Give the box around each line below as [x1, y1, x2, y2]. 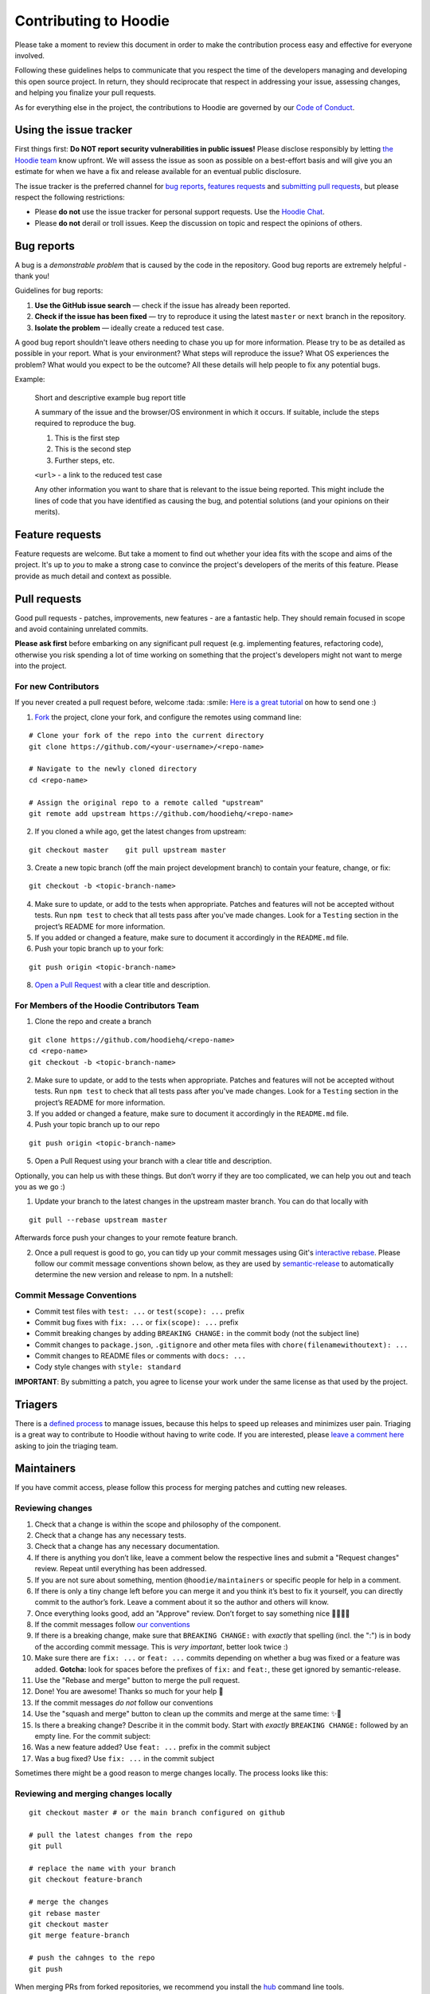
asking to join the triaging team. [14, 1440, 119, 1451]
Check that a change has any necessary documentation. [34, 1542, 221, 1551]
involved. [14, 50, 45, 60]
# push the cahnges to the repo [29, 1953, 155, 1962]
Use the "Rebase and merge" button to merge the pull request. [34, 1676, 240, 1685]
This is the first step [54, 433, 120, 443]
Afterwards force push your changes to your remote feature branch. [14, 1233, 238, 1243]
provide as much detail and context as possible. [14, 571, 172, 581]
